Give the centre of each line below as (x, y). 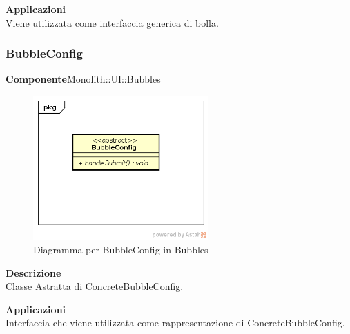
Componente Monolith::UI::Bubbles (83, 79)
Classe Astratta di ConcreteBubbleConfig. (95, 286)
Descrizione (33, 272)
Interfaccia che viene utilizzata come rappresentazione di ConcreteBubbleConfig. (175, 323)
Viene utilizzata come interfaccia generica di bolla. (112, 22)
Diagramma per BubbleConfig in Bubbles (121, 250)
